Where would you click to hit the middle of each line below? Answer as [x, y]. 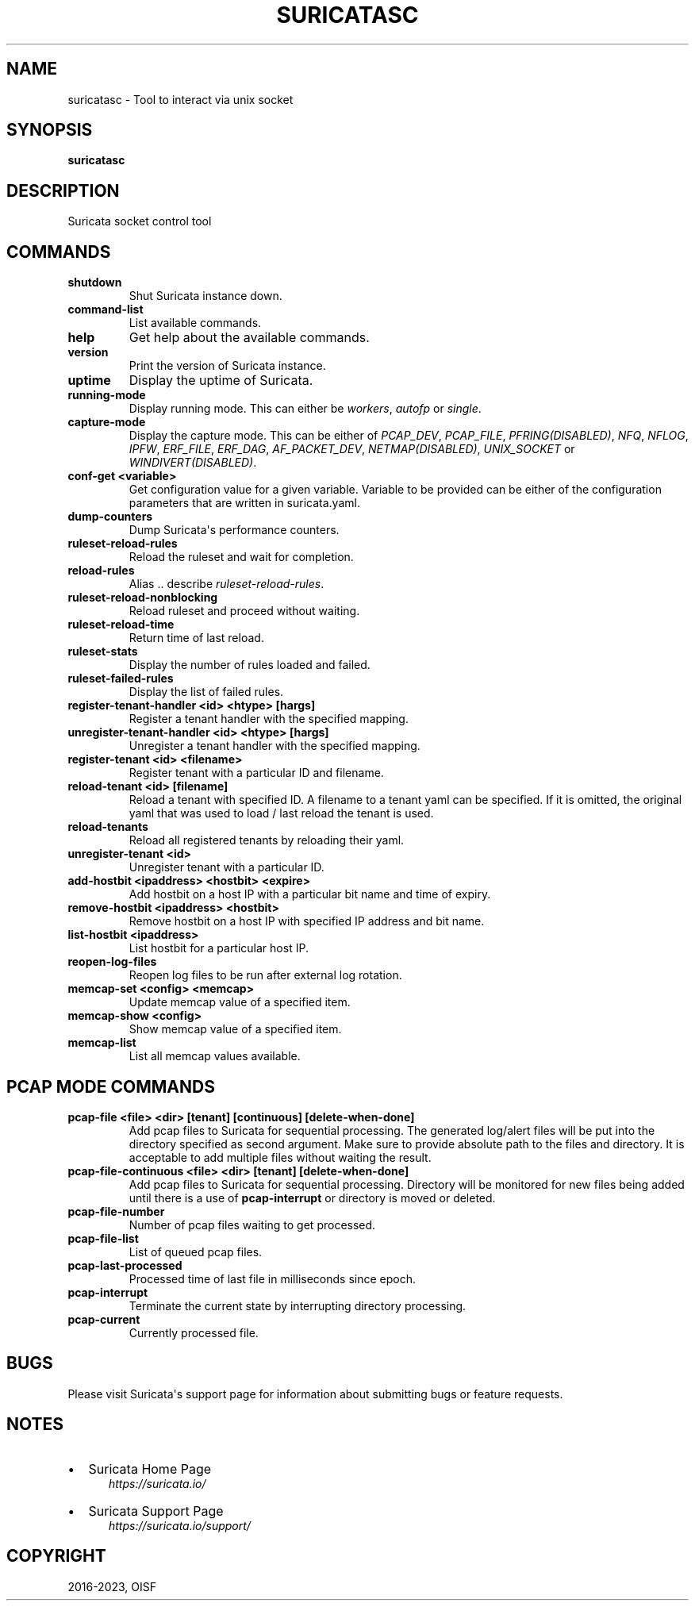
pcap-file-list [103, 1238]
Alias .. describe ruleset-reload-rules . [227, 584]
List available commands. [195, 323]
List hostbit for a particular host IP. [219, 948]
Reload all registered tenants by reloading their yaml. [267, 840]
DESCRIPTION [63, 190]
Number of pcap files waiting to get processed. [252, 1224]
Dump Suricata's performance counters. [234, 530]
